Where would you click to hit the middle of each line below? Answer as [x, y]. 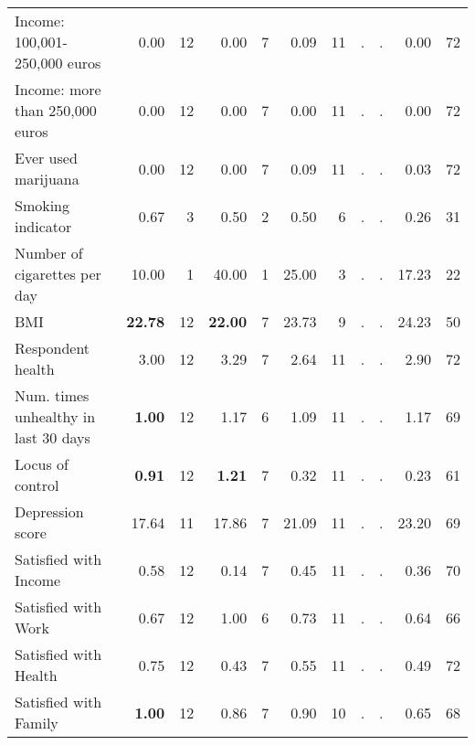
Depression [49, 511]
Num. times [52, 395]
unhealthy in [55, 416]
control [37, 485]
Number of [49, 253]
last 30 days [53, 437]
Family [37, 723]
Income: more [58, 89]
